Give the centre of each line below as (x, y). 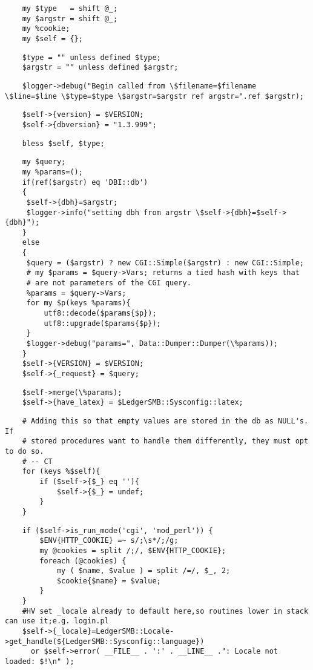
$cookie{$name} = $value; (109, 581)
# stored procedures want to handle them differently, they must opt (165, 441)
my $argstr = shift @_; (70, 18)
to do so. (25, 451)
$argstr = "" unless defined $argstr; (100, 68)
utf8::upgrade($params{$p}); (102, 323)
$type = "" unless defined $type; (91, 57)
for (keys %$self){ (61, 472)
